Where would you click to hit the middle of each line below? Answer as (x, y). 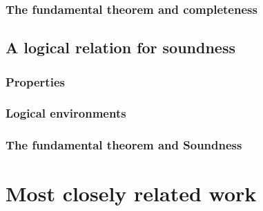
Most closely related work (131, 193)
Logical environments (66, 113)
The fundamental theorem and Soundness (124, 145)
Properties (35, 81)
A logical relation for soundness (120, 47)
